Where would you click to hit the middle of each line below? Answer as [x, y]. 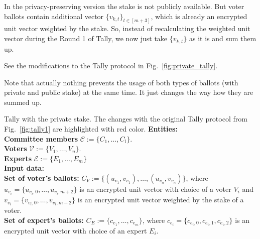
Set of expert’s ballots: [44, 220]
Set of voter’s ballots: [42, 178]
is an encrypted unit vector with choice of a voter [155, 189]
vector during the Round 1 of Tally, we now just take [86, 38]
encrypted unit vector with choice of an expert [76, 230]
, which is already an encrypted [199, 16]
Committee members [41, 138]
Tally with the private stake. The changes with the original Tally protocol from [126, 119]
